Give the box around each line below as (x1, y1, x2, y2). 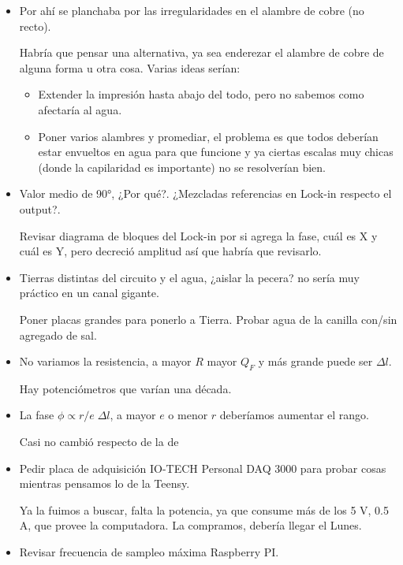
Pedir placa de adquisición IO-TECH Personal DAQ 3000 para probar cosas (19, 459, 386, 476)
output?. (19, 200, 61, 217)
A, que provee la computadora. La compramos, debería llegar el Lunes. (19, 517, 362, 533)
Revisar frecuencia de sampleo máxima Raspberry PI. (19, 544, 279, 560)
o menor (168, 407, 208, 423)
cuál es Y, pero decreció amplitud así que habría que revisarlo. (19, 243, 322, 259)
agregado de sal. (19, 326, 97, 343)
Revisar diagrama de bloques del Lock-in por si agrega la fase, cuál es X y (19, 227, 378, 243)
